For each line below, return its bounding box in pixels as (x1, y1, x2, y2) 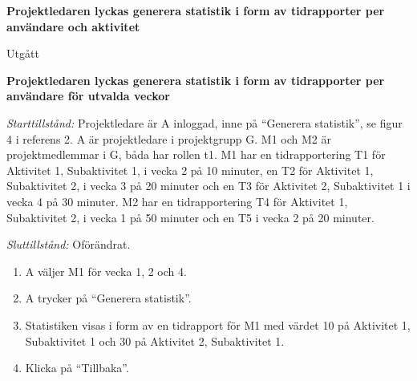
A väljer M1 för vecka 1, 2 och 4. (25, 262, 187, 279)
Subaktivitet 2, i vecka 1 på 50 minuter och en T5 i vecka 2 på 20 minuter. (6, 209, 374, 225)
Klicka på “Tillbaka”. (25, 359, 129, 376)
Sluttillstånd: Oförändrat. (6, 236, 131, 253)
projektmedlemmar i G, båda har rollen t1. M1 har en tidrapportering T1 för (6, 146, 386, 163)
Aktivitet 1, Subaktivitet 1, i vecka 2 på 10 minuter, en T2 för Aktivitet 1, (6, 161, 374, 178)
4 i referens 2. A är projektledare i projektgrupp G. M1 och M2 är (6, 130, 331, 147)
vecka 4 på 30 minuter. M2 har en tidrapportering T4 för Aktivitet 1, (6, 193, 348, 209)
